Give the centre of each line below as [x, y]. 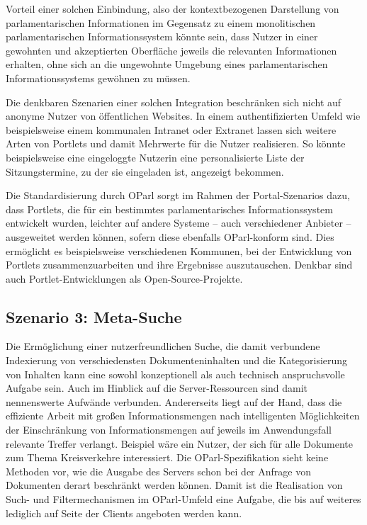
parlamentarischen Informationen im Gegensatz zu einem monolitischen [161, 22]
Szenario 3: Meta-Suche [94, 316]
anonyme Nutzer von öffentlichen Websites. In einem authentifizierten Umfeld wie [183, 116]
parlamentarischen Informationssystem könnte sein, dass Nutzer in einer [162, 36]
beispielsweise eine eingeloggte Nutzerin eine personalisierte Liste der [155, 157]
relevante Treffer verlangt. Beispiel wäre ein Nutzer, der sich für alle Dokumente [180, 443]
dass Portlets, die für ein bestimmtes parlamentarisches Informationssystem [169, 209]
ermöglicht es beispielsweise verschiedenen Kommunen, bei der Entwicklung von [179, 250]
